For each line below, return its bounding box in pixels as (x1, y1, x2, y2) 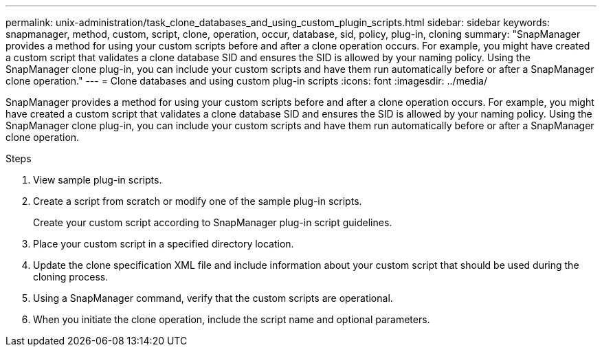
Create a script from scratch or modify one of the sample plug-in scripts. (33, 195, 362, 207)
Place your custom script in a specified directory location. (33, 238, 294, 250)
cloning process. (33, 271, 109, 283)
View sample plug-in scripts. (33, 174, 162, 186)
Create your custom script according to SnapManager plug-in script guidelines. (33, 217, 392, 228)
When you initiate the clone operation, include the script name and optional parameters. (33, 313, 430, 325)
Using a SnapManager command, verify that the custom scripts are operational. (33, 292, 393, 304)
